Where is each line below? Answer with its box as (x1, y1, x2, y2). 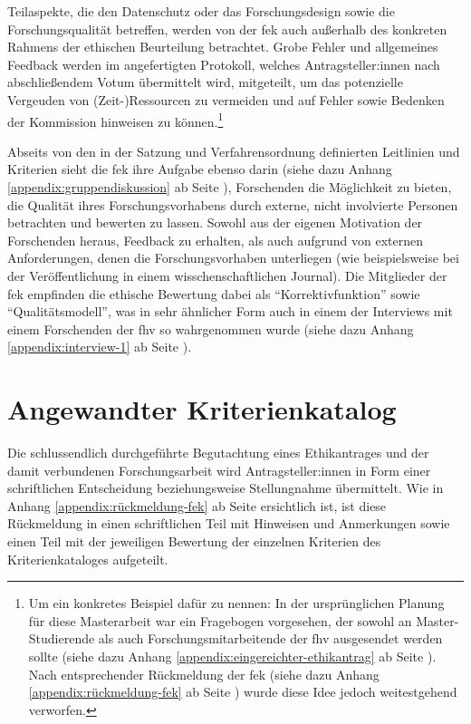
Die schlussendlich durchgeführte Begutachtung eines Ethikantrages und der (7, 443, 429, 462)
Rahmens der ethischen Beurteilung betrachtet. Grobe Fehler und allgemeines (7, 37, 438, 56)
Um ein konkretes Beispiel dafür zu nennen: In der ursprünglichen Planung (28, 594, 445, 613)
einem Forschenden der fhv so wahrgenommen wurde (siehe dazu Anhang (7, 319, 414, 338)
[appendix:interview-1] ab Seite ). (7, 337, 192, 356)
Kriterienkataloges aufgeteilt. (7, 549, 168, 568)
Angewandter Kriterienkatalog (7, 391, 397, 428)
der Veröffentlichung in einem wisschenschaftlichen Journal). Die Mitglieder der (7, 265, 447, 285)
